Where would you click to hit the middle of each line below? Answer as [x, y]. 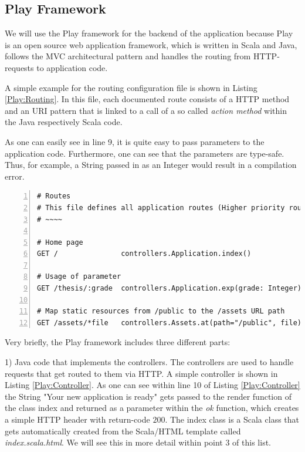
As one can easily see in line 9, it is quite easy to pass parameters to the [135, 141]
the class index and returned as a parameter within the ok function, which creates [152, 408]
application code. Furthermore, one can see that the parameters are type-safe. [145, 153]
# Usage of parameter [79, 277]
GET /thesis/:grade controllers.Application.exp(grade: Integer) [170, 289]
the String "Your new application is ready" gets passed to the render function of [148, 396]
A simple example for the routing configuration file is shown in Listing [131, 87]
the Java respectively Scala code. [64, 122]
